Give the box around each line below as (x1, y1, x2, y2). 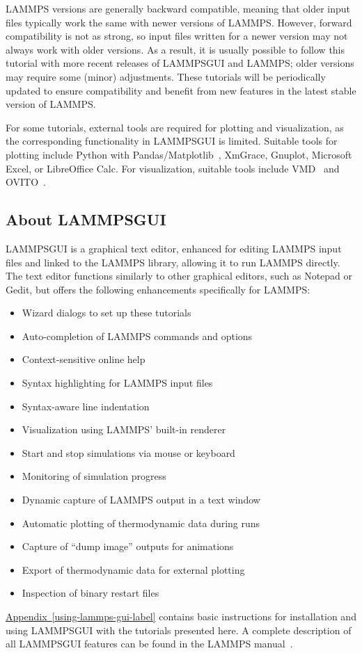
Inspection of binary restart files (22, 586, 159, 600)
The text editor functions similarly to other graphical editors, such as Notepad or (6, 268, 353, 283)
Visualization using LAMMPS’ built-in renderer (22, 422, 226, 437)
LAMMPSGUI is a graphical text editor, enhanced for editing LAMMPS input (6, 241, 342, 255)
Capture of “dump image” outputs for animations (22, 539, 234, 554)
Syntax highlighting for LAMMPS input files (22, 376, 213, 390)
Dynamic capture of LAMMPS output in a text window (22, 492, 260, 507)
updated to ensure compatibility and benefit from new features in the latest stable (6, 83, 356, 97)
